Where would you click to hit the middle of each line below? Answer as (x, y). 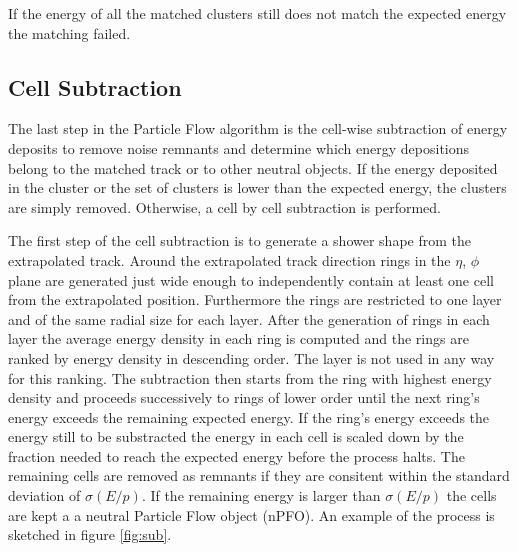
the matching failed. (69, 32)
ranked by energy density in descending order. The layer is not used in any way (251, 357)
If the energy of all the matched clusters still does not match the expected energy (257, 13)
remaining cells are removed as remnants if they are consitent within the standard (259, 475)
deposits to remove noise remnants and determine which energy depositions (239, 147)
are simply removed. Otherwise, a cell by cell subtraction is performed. (224, 206)
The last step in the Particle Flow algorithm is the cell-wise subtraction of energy (258, 128)
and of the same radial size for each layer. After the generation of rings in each (249, 318)
